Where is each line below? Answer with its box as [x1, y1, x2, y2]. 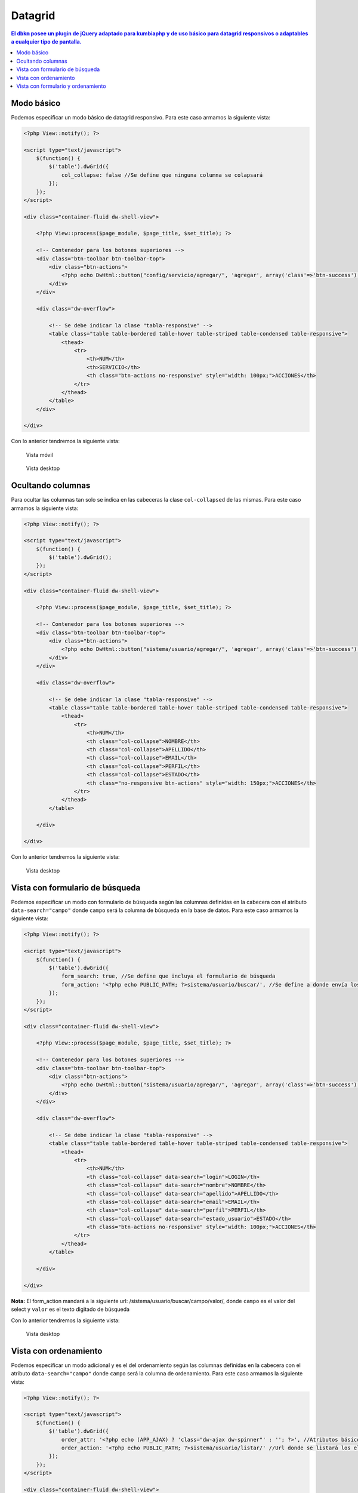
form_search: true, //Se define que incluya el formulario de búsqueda [61, 973, 276, 979]
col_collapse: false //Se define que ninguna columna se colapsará [61, 171, 263, 179]
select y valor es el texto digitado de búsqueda [11, 1305, 130, 1313]
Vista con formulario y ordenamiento [16, 82, 107, 90]
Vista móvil [26, 451, 53, 458]
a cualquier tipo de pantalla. [11, 38, 82, 45]
